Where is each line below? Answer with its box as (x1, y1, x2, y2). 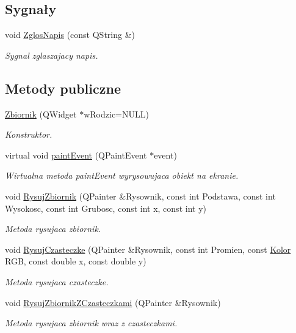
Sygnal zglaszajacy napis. (5, 48, 98, 61)
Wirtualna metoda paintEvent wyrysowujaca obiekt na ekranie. (5, 169, 239, 182)
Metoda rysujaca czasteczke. (5, 275, 109, 288)
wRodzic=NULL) (84, 107, 149, 120)
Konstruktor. (5, 128, 52, 141)
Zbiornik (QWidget (5, 107, 77, 120)
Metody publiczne (5, 78, 121, 97)
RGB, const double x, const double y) (5, 255, 146, 268)
